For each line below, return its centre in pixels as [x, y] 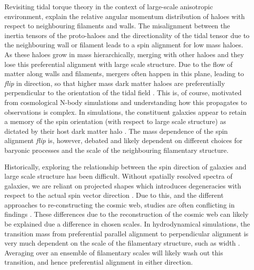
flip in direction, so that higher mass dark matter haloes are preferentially [115, 83]
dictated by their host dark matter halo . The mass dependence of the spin [116, 131]
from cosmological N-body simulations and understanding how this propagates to [126, 102]
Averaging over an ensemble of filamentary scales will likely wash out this [114, 252]
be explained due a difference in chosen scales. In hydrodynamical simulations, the [127, 224]
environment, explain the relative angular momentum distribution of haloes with [125, 16]
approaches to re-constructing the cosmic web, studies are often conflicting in [120, 204]
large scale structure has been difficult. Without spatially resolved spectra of [118, 176]
